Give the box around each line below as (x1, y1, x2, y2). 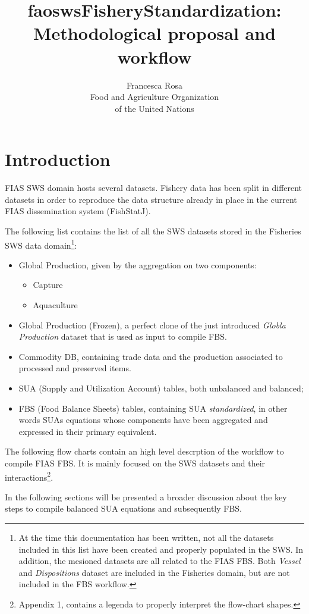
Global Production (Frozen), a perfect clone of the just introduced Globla (18, 318, 286, 331)
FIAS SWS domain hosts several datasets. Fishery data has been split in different (5, 181, 302, 194)
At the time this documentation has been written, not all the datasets (18, 531, 274, 543)
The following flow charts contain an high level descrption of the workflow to (5, 445, 284, 458)
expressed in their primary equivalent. (18, 425, 157, 437)
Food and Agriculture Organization (90, 90, 219, 103)
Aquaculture (33, 299, 78, 311)
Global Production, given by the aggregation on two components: (18, 258, 257, 271)
